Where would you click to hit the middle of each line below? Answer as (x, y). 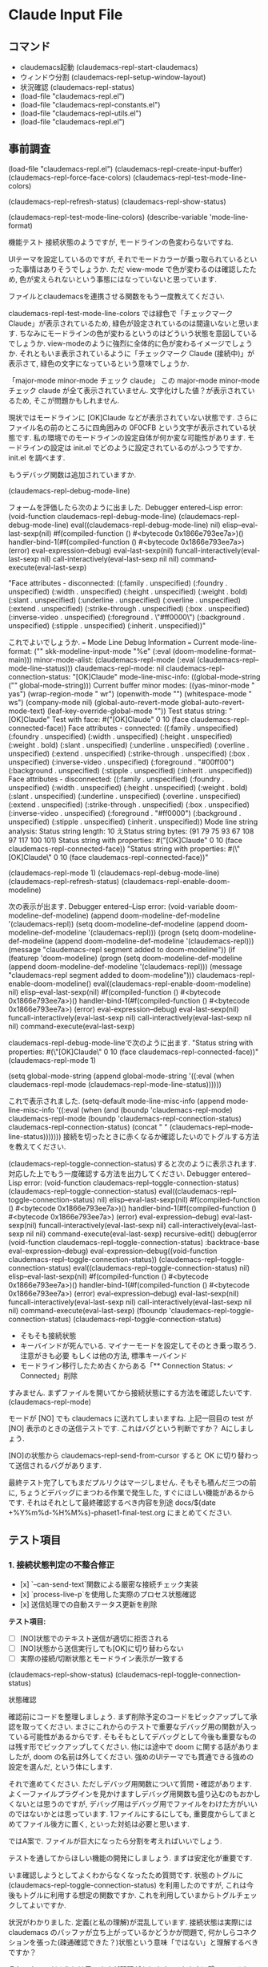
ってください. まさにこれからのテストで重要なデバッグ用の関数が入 (140, 1726)
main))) (20, 659)
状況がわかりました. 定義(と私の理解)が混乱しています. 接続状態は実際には (130, 1922)
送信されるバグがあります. (58, 1465)
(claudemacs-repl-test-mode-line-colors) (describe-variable (108, 217)
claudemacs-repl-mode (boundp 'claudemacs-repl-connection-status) (125, 1118)
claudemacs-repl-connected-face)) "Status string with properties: (117, 849)
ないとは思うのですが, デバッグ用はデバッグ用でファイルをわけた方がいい (136, 1803)
